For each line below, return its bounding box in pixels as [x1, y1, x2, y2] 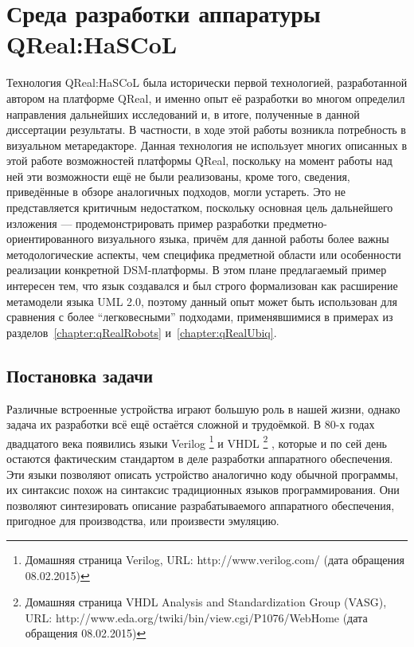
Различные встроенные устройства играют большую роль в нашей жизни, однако [6, 400, 400, 417]
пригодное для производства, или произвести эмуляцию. [6, 512, 279, 529]
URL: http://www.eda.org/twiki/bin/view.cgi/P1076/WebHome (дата [25, 609, 368, 625]
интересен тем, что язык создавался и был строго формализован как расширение [6, 277, 398, 294]
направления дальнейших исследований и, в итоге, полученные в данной [6, 105, 360, 122]
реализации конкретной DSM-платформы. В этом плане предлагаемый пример [6, 261, 387, 278]
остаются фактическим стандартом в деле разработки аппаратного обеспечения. [6, 450, 393, 467]
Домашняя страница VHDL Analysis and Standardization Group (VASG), [25, 594, 387, 610]
